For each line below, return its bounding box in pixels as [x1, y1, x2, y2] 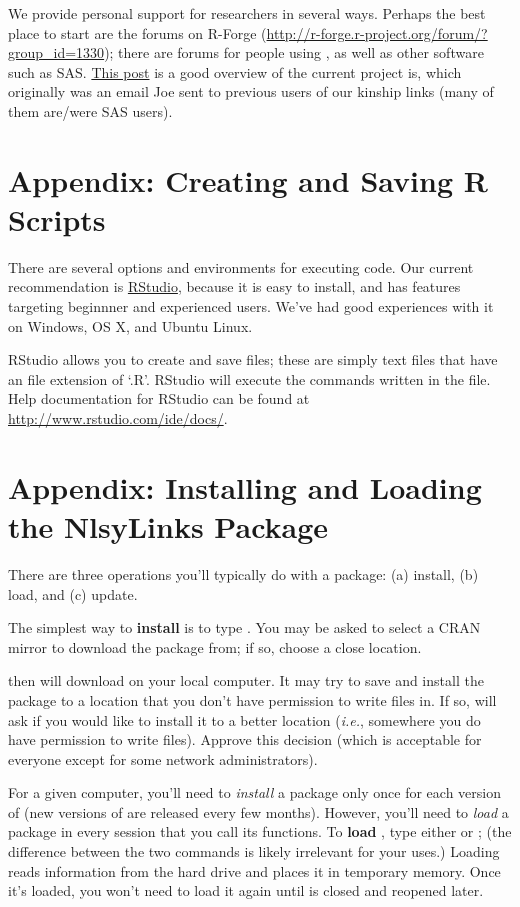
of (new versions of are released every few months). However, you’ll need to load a [8, 801, 509, 822]
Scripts [8, 198, 106, 239]
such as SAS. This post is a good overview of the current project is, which [8, 61, 462, 82]
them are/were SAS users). [8, 100, 173, 121]
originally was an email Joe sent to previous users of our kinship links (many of [8, 81, 494, 102]
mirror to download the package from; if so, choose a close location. [8, 636, 422, 657]
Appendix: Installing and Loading [8, 466, 482, 507]
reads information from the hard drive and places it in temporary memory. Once [8, 860, 501, 881]
